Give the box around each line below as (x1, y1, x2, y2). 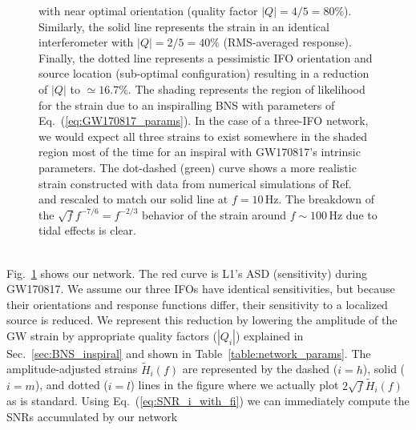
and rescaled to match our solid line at (38, 191, 228, 207)
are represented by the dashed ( (182, 360, 338, 377)
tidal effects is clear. (38, 222, 136, 239)
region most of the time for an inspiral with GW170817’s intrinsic (38, 143, 361, 160)
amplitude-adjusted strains (6, 360, 138, 377)
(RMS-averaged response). (223, 34, 352, 50)
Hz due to (329, 206, 378, 223)
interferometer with (38, 34, 134, 50)
